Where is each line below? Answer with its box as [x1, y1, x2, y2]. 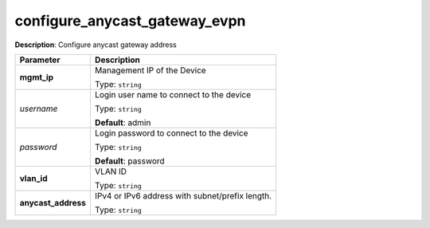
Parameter [19, 54, 61, 65]
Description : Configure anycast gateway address [14, 40, 177, 49]
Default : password [94, 155, 165, 167]
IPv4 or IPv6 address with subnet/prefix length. [94, 190, 272, 201]
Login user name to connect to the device [94, 88, 252, 100]
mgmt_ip [19, 72, 54, 83]
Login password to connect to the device [94, 128, 248, 139]
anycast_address [19, 197, 87, 208]
